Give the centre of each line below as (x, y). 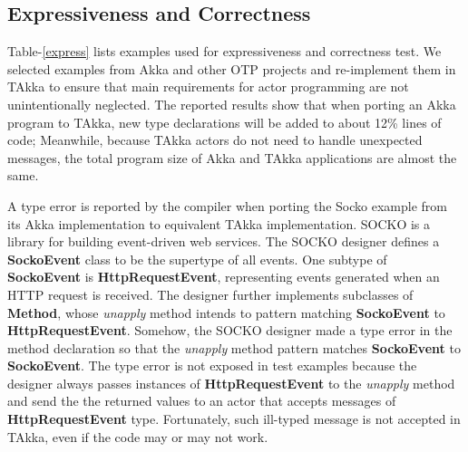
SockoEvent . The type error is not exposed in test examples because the (212, 365)
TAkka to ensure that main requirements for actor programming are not (208, 87)
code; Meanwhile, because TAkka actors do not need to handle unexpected (215, 140)
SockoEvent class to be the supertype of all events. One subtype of (197, 259)
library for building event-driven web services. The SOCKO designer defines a (224, 241)
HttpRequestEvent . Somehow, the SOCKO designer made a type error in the (230, 330)
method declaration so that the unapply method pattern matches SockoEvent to (234, 347)
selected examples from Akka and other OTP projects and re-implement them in (232, 68)
